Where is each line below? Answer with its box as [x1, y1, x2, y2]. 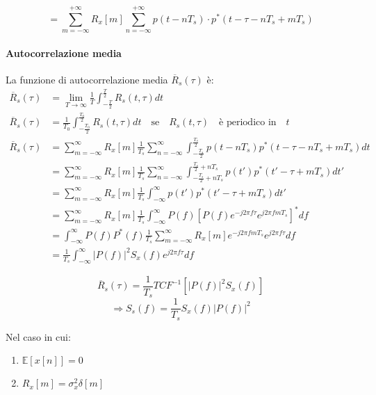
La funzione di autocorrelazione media [6, 72, 168, 86]
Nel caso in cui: [6, 329, 71, 344]
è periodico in [219, 118, 277, 128]
